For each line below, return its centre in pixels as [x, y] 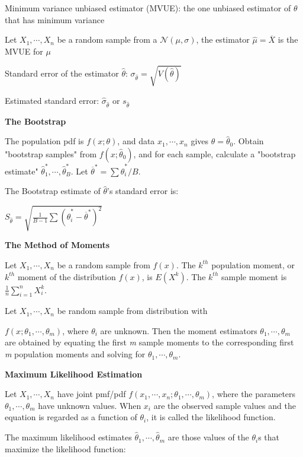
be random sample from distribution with [132, 311]
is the [288, 39]
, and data [136, 141]
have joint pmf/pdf [91, 394]
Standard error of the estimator [62, 73]
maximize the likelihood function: [65, 448]
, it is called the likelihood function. [211, 417]
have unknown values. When [90, 405]
